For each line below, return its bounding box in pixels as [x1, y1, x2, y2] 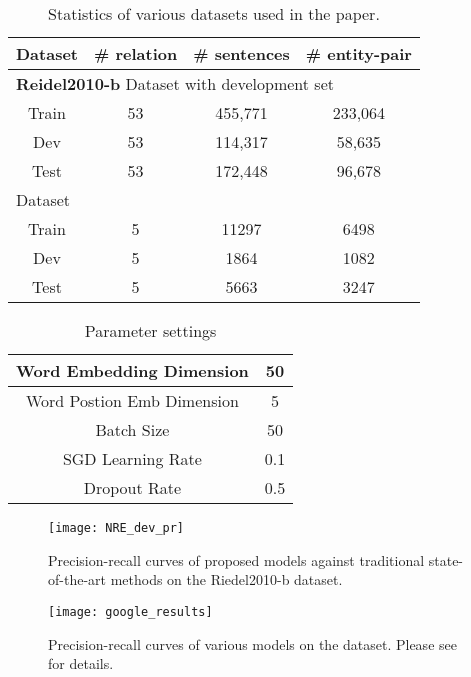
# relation [94, 42, 178, 65]
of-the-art [48, 569, 106, 590]
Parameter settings [84, 319, 217, 342]
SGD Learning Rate [62, 447, 202, 470]
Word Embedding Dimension [16, 359, 249, 382]
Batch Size [95, 418, 170, 441]
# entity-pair [305, 42, 412, 65]
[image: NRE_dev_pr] [48, 521, 185, 535]
